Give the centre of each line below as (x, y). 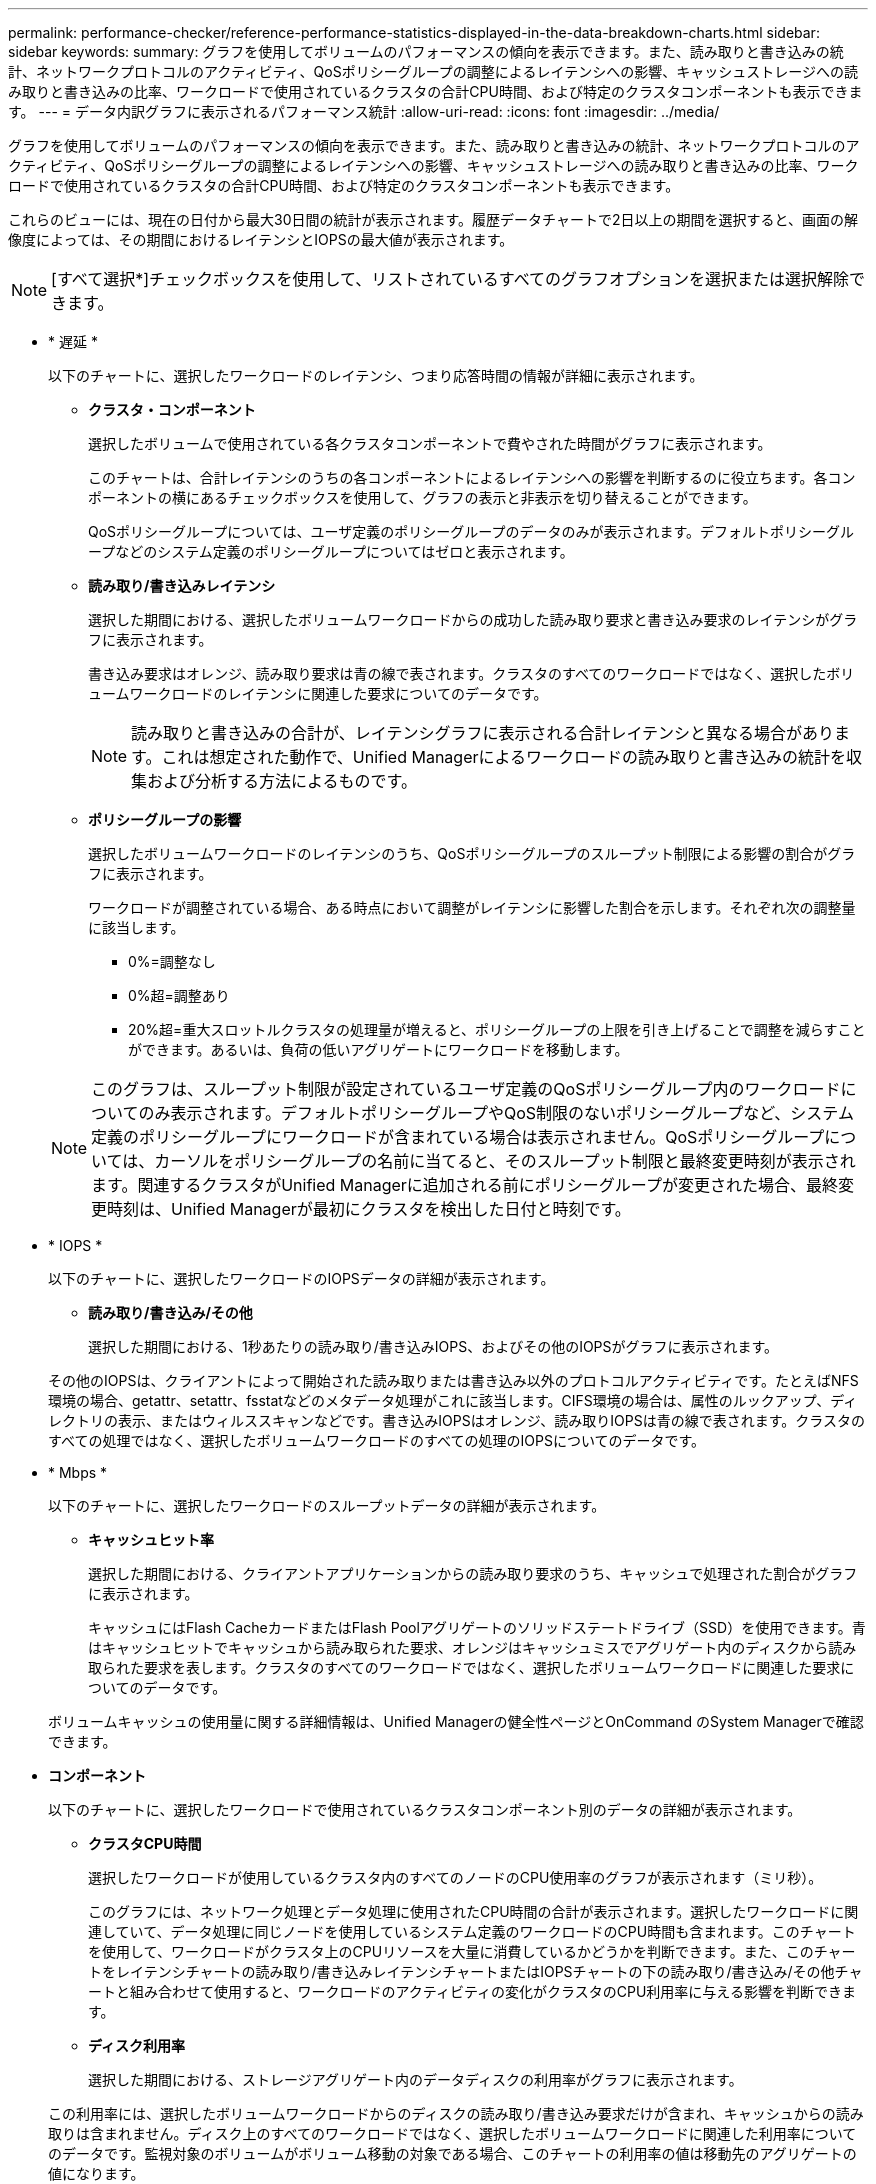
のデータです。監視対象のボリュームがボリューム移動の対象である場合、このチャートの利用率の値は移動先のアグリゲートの (452, 2153)
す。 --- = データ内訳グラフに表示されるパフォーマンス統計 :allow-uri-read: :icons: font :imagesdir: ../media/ (364, 111)
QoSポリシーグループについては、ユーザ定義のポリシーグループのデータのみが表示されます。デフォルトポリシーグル (471, 531)
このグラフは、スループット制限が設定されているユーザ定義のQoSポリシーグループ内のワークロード (466, 1089)
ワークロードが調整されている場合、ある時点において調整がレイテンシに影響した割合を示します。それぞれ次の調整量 (472, 907)
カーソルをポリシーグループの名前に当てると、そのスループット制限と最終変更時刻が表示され (505, 1161)
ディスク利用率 (137, 2045)
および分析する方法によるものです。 (282, 781)
